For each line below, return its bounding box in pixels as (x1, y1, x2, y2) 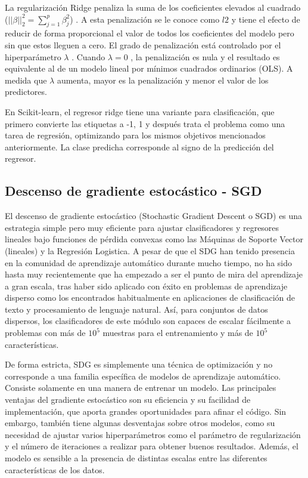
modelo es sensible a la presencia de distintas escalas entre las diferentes (5, 452, 267, 464)
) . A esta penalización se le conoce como (70, 13, 220, 25)
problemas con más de (5, 326, 86, 339)
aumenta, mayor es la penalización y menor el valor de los (57, 73, 269, 86)
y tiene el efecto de (231, 13, 300, 25)
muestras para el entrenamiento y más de (102, 326, 253, 339)
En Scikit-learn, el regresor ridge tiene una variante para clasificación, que (5, 105, 275, 118)
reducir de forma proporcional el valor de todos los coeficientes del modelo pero (5, 27, 294, 39)
